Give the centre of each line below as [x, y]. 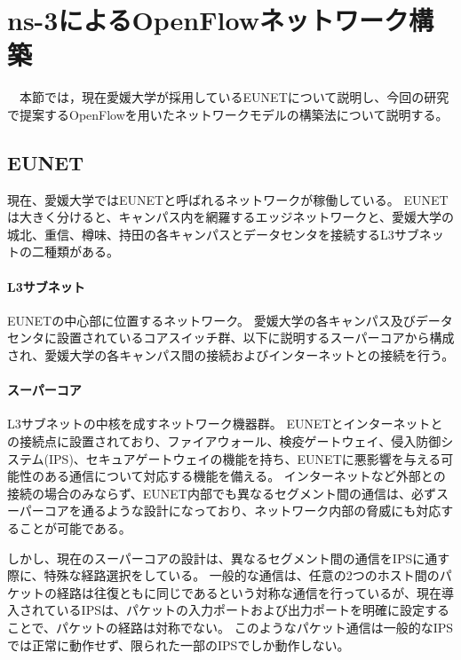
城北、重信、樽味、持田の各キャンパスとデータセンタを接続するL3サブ [213, 234]
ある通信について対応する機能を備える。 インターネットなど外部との [245, 476]
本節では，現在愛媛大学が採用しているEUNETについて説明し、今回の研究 [234, 97]
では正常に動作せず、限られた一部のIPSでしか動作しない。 [179, 644]
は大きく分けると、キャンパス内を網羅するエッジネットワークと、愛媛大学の [230, 217]
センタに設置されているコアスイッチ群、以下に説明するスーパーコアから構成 [231, 338]
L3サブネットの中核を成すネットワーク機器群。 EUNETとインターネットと [225, 424]
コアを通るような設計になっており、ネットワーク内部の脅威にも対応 [242, 511]
